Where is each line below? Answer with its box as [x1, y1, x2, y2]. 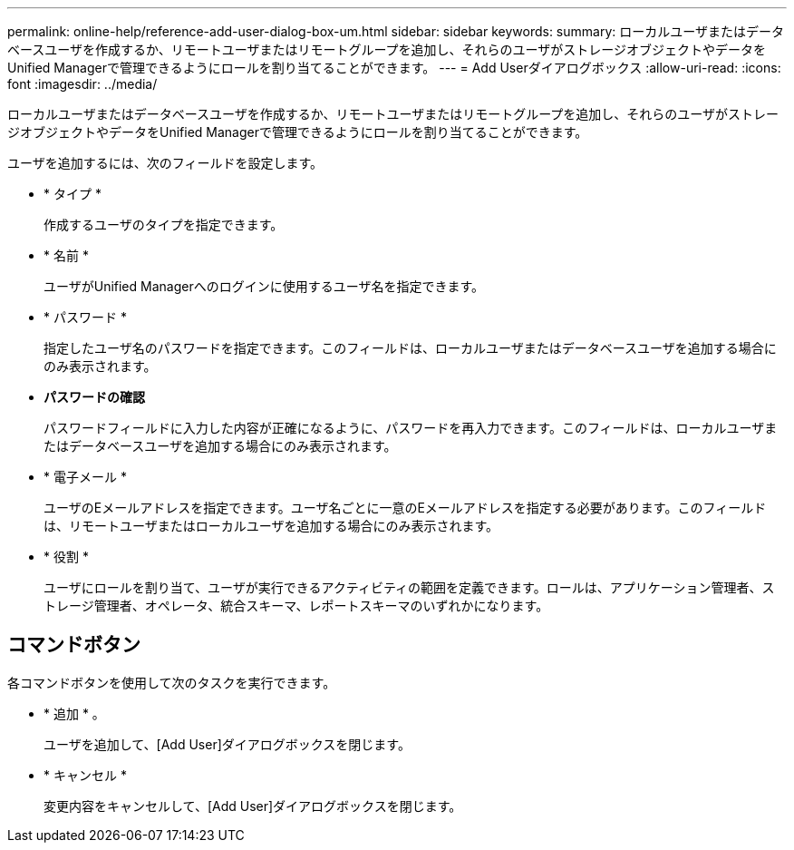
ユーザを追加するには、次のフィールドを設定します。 [7, 155, 324, 171]
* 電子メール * [44, 469, 127, 484]
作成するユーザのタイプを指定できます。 [44, 217, 284, 232]
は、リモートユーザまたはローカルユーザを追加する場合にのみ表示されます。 [44, 518, 499, 533]
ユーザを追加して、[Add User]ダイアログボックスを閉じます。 [44, 736, 411, 752]
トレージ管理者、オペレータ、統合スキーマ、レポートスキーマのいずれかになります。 [44, 598, 549, 613]
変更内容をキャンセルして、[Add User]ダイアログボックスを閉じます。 [44, 797, 462, 814]
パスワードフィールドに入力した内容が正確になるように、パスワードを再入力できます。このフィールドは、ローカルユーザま [44, 420, 778, 435]
